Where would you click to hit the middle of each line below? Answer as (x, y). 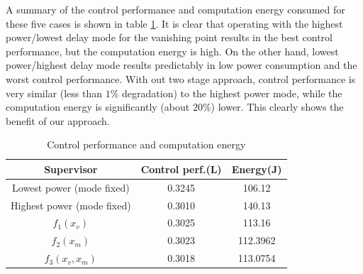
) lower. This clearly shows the (277, 107)
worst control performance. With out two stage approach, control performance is (181, 78)
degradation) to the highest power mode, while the (232, 93)
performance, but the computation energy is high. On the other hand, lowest (172, 51)
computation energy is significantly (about (98, 107)
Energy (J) (257, 169)
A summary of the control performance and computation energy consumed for (175, 9)
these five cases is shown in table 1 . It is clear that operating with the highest (174, 23)
